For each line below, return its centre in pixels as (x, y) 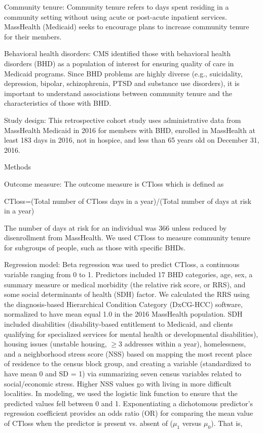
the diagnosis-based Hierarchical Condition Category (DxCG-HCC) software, (123, 304)
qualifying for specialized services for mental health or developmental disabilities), (131, 334)
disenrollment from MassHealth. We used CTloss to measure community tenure (127, 237)
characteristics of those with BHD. (58, 103)
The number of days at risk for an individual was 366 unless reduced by (116, 227)
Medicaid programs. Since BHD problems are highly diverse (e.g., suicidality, (123, 73)
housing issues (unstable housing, (55, 344)
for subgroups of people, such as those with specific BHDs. (95, 247)
